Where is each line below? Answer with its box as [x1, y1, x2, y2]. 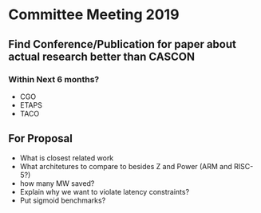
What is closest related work [19, 153, 114, 163]
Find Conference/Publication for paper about [8, 37, 237, 51]
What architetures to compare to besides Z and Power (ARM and [19, 161, 233, 171]
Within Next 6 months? [8, 73, 100, 85]
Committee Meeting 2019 [8, 6, 180, 24]
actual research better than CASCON [8, 49, 196, 63]
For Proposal [8, 132, 73, 145]
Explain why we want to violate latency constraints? [19, 187, 190, 196]
